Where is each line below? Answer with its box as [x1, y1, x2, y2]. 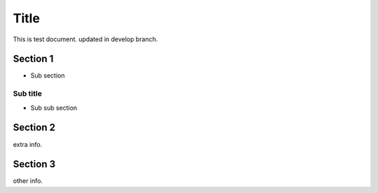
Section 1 [13, 53, 54, 65]
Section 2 [13, 122, 56, 134]
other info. [13, 177, 43, 185]
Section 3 [13, 158, 56, 171]
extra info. [13, 140, 43, 148]
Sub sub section [30, 103, 78, 112]
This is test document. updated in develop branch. [13, 35, 158, 43]
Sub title [13, 89, 42, 99]
